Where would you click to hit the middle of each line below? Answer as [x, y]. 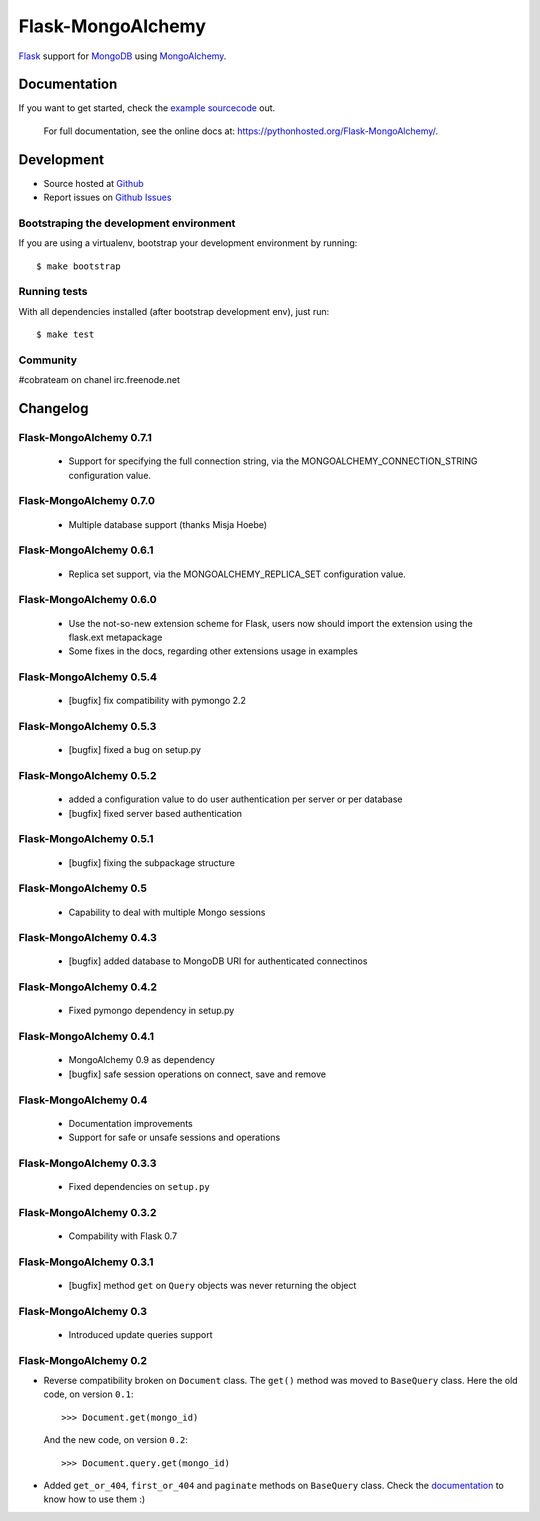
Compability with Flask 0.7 [123, 1236]
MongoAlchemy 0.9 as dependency [141, 1060]
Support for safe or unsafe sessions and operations [174, 1137]
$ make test [65, 334]
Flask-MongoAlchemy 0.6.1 [86, 550]
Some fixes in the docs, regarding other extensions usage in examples [213, 651]
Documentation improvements [131, 1123]
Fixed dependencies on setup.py [139, 1187]
